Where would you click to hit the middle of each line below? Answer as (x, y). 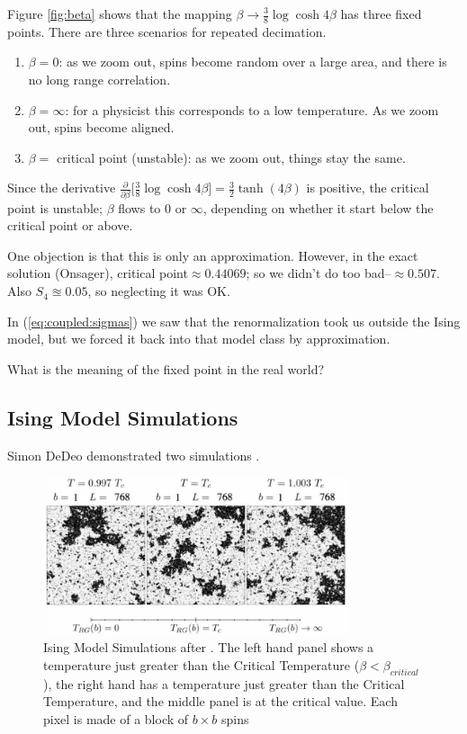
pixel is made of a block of (116, 718)
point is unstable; (55, 207)
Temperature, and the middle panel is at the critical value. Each (220, 701)
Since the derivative (62, 188)
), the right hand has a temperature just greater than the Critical (224, 683)
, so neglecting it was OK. (159, 291)
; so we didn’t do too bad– (319, 273)
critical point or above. (70, 225)
